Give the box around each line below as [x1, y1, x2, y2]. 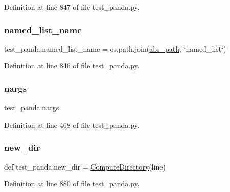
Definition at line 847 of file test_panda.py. [4, 2, 140, 12]
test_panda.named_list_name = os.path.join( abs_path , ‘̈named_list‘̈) [4, 43, 226, 54]
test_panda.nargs [4, 102, 59, 113]
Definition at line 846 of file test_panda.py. [4, 60, 140, 71]
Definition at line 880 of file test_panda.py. [4, 178, 140, 189]
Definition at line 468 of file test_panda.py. [4, 119, 140, 130]
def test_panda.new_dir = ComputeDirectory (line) [4, 161, 166, 172]
